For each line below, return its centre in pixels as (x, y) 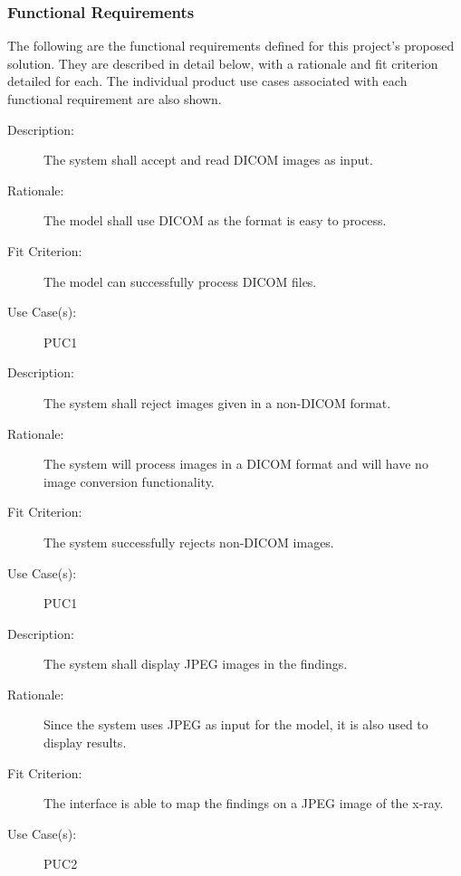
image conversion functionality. (129, 481)
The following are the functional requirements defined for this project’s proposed (231, 46)
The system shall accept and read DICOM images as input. (208, 160)
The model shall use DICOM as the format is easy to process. (215, 220)
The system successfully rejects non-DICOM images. (189, 542)
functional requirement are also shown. (115, 99)
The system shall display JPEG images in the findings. (196, 664)
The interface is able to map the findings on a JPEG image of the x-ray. (244, 803)
